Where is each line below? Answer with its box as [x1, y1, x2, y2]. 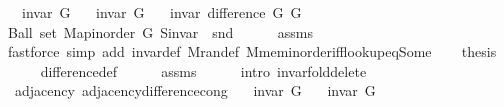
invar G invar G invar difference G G [21, 2, 302, 22]
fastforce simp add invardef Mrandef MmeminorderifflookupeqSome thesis [7, 41, 497, 62]
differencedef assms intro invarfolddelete [40, 60, 367, 81]
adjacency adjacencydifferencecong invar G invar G [14, 80, 376, 101]
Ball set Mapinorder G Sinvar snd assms [7, 21, 313, 42]
